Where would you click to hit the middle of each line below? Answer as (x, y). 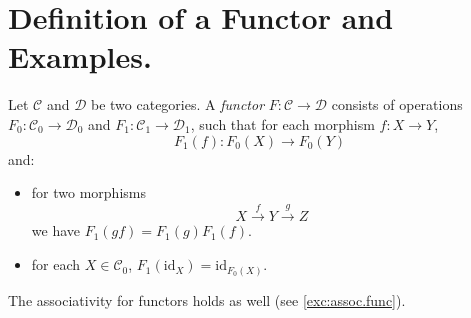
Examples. (80, 56)
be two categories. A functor (178, 104)
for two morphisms (88, 192)
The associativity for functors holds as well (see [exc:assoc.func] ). (207, 299)
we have (55, 230)
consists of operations (397, 104)
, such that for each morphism (282, 123)
